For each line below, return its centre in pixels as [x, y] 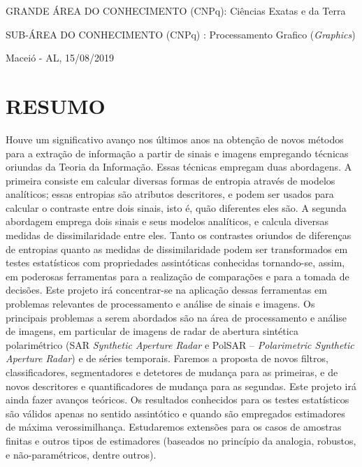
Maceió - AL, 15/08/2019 [60, 58]
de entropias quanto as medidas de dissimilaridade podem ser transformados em [177, 249]
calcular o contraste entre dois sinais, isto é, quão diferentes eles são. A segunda [176, 207]
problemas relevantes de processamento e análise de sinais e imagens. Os [160, 304]
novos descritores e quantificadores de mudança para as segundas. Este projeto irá [181, 386]
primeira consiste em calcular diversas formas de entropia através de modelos [171, 180]
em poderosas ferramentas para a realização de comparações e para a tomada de [178, 276]
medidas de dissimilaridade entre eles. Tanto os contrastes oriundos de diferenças [179, 235]
